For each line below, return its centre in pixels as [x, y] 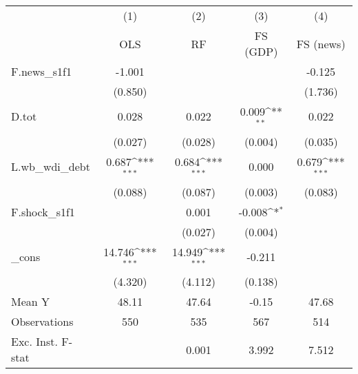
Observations [42, 322]
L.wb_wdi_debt [51, 167]
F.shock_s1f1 [43, 211]
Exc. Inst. [34, 342]
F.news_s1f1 [41, 71]
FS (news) [321, 43]
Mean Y [31, 302]
